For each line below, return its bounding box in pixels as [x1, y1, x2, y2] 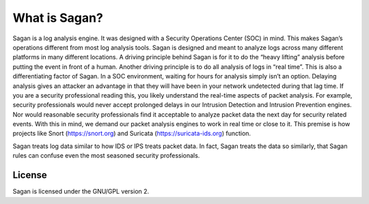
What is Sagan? [12, 10, 104, 25]
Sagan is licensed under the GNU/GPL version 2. [12, 188, 150, 196]
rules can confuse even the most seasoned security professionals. [12, 151, 200, 160]
